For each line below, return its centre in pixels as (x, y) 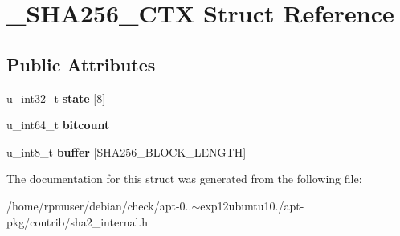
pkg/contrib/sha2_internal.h (77, 221)
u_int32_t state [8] (56, 98)
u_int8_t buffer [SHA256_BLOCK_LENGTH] (127, 151)
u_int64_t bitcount (58, 125)
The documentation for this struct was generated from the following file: (184, 179)
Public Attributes (81, 64)
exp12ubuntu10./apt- (252, 205)
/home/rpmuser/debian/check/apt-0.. (99, 205)
